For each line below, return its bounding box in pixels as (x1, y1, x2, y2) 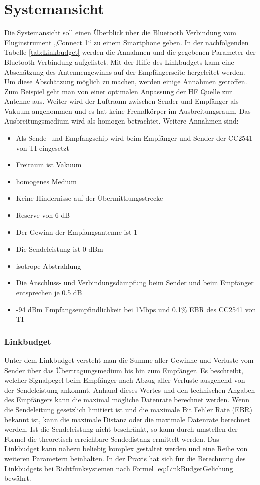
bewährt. (4, 473, 31, 483)
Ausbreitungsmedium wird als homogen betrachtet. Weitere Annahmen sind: (4, 115, 239, 126)
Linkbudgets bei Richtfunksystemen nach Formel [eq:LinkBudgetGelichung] (4, 463, 235, 473)
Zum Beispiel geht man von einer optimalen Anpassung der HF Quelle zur (4, 86, 232, 96)
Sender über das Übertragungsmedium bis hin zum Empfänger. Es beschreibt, (4, 365, 243, 375)
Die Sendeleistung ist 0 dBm (16, 244, 103, 254)
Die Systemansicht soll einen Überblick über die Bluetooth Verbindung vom (4, 27, 236, 38)
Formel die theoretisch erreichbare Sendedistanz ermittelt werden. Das (4, 433, 219, 444)
